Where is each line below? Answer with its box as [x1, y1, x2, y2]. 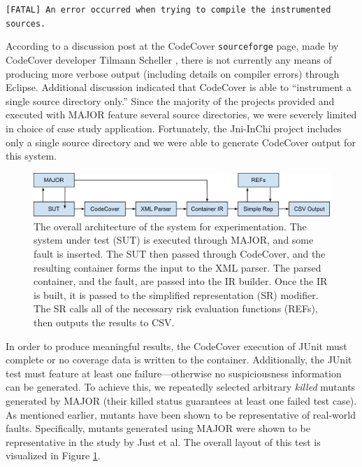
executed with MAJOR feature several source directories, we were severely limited [6, 107, 357, 122]
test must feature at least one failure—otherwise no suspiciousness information [6, 365, 342, 380]
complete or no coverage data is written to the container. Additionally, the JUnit [6, 352, 352, 367]
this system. [6, 148, 57, 163]
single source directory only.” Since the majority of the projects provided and [6, 93, 335, 108]
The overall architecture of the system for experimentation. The [34, 218, 307, 233]
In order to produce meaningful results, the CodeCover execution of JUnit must [6, 338, 347, 353]
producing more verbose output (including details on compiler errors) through [6, 66, 340, 81]
